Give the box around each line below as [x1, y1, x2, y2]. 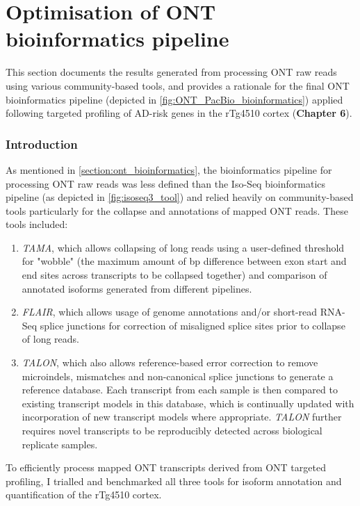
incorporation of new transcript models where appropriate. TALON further [22, 409, 342, 424]
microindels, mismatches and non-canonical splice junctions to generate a [22, 368, 334, 383]
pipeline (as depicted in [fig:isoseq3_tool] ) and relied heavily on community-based [6, 190, 354, 204]
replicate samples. [22, 436, 98, 451]
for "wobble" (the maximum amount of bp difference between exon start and [22, 254, 347, 268]
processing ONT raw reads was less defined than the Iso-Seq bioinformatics [6, 176, 326, 190]
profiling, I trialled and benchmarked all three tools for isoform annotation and [6, 473, 342, 488]
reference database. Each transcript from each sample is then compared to [22, 382, 338, 397]
